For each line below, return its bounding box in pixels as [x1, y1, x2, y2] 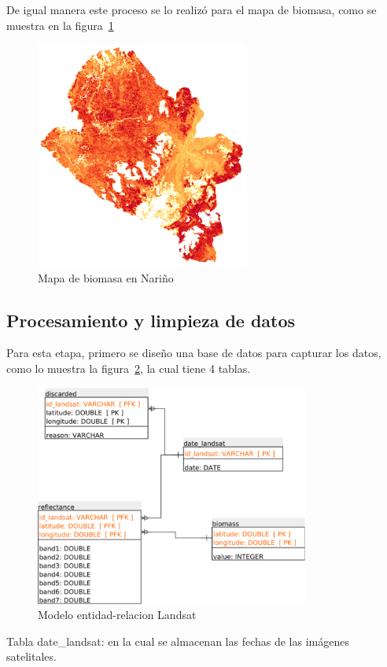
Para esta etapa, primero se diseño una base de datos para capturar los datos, [6, 345, 381, 361]
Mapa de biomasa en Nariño [38, 269, 174, 286]
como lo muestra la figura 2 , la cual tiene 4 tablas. [6, 359, 251, 376]
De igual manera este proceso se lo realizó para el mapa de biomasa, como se [6, 2, 377, 17]
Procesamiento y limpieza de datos [6, 308, 296, 332]
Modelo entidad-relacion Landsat [38, 606, 197, 623]
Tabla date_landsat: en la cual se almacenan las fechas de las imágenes [6, 632, 349, 649]
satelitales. [6, 648, 57, 665]
